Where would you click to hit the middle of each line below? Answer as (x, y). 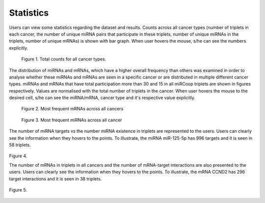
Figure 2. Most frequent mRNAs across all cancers (72, 109)
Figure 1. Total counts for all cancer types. (64, 59)
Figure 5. (18, 190)
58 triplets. (20, 145)
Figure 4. (18, 156)
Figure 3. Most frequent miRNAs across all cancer (72, 120)
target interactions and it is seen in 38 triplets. (55, 178)
